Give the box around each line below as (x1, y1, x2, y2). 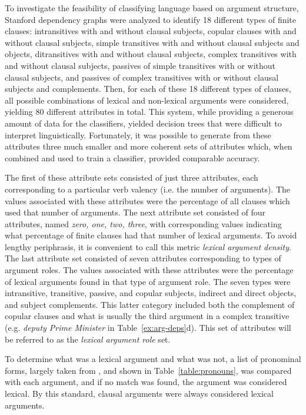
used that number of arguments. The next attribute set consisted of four (5, 206, 266, 218)
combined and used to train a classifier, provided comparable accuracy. (5, 151, 260, 164)
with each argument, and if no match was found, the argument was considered (5, 376, 287, 388)
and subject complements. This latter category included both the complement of (5, 298, 295, 310)
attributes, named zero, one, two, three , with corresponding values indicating (5, 217, 282, 230)
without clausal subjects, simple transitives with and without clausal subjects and (5, 36, 300, 48)
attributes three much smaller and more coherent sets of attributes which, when (5, 140, 292, 152)
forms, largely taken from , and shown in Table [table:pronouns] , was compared (5, 364, 292, 376)
